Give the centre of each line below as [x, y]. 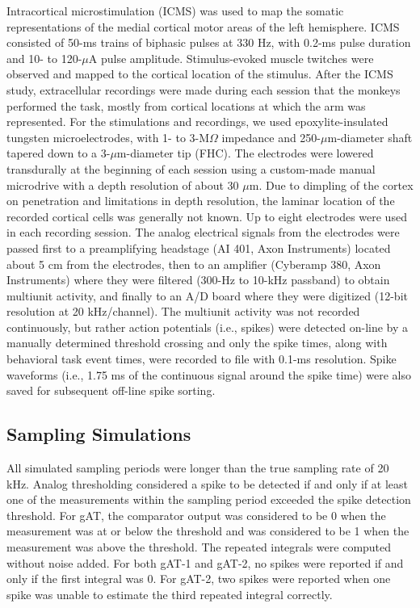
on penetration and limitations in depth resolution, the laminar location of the [201, 201]
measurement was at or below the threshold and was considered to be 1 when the [208, 531]
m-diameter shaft [370, 137]
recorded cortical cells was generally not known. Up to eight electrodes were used [207, 216]
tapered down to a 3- [59, 153]
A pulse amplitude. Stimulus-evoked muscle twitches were [231, 58]
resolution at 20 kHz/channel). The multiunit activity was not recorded [183, 311]
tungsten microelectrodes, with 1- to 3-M [108, 137]
